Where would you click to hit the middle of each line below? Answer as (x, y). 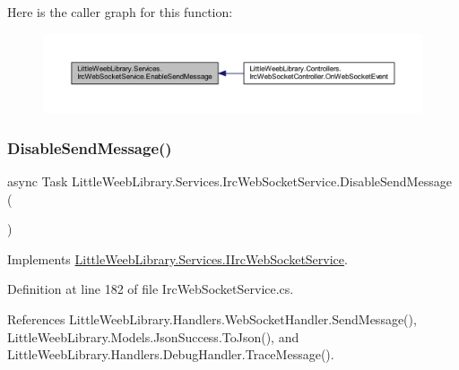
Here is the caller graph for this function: (120, 12)
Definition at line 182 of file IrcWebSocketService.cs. (151, 289)
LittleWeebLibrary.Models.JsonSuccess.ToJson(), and (153, 336)
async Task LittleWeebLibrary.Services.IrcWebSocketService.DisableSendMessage (229, 181)
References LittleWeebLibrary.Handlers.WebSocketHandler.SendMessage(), (212, 318)
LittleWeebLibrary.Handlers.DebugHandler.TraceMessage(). (171, 354)
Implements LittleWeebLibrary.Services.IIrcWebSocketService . (178, 258)
